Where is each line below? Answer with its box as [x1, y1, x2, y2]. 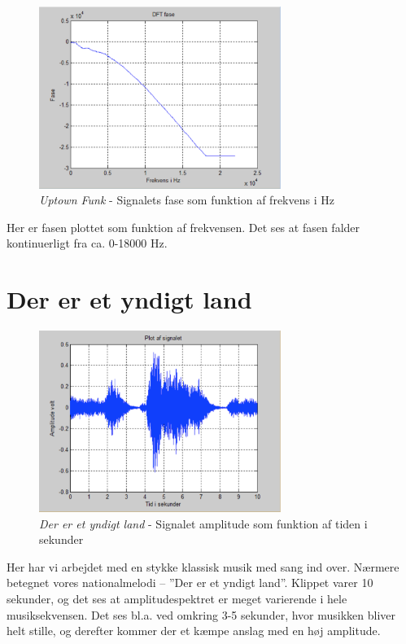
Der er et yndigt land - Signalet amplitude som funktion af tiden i [39, 515, 368, 532]
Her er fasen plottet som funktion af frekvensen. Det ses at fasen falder [7, 218, 360, 235]
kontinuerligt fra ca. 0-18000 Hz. [7, 234, 168, 252]
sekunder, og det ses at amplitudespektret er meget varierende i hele [7, 590, 347, 607]
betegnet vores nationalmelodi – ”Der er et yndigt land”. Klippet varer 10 [7, 574, 373, 591]
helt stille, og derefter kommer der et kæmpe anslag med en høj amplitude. [7, 622, 381, 639]
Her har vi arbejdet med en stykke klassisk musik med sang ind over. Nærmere [7, 558, 399, 575]
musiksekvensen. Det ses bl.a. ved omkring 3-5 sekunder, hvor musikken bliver [7, 606, 396, 623]
